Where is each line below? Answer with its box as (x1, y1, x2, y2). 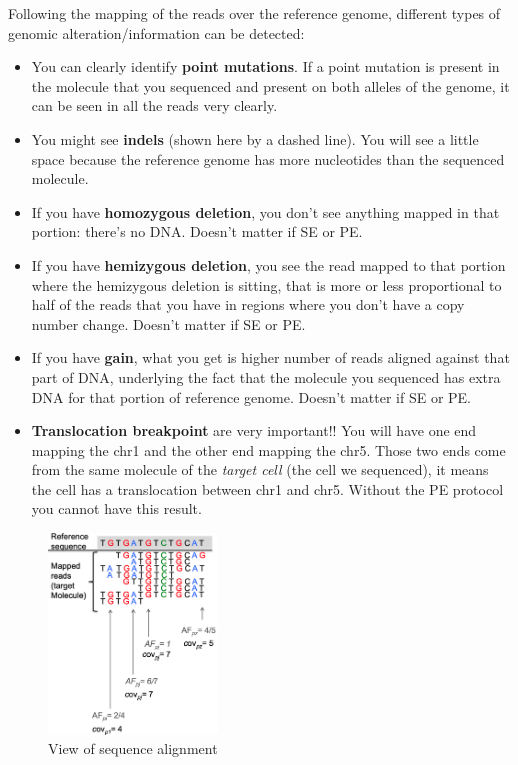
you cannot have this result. (31, 498, 202, 519)
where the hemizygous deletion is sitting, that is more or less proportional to (31, 274, 502, 295)
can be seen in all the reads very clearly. (31, 95, 278, 116)
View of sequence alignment (48, 738, 218, 759)
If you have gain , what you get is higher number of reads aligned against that (31, 347, 510, 368)
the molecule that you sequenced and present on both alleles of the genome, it (31, 75, 510, 96)
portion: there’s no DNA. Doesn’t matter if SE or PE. (31, 221, 363, 242)
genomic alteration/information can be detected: (8, 22, 305, 43)
